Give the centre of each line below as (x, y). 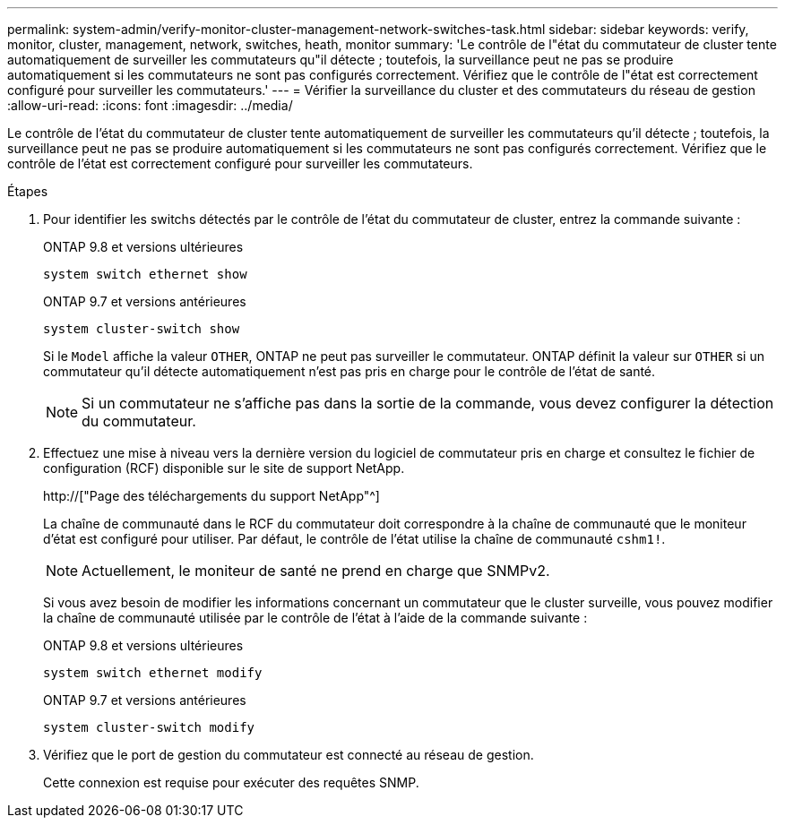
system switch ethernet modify (153, 673)
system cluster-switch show (142, 329)
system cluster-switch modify (149, 727)
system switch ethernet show (145, 274)
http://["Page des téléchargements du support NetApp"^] (211, 496)
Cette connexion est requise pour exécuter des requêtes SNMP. (231, 782)
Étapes (28, 191)
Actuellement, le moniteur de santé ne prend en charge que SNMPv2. (316, 571)
